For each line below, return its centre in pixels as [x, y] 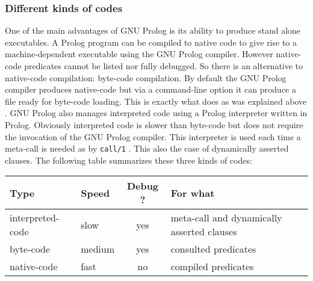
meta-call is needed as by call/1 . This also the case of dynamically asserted [147, 148]
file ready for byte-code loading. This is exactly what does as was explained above [156, 101]
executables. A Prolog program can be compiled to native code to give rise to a [151, 42]
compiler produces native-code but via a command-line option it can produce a [150, 89]
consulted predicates [213, 249]
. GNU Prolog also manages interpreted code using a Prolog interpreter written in [156, 113]
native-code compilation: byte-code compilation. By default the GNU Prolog [146, 77]
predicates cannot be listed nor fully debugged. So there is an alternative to [164, 66]
